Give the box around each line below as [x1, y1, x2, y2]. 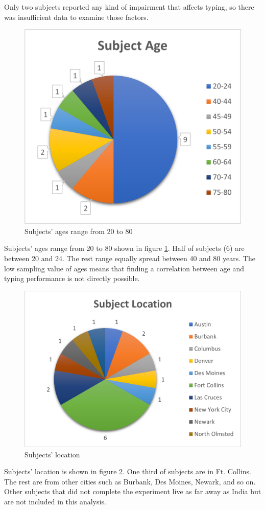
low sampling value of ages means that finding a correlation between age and [4, 263, 245, 273]
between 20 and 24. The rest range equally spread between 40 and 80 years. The [4, 252, 255, 263]
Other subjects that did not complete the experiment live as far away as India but [4, 486, 261, 497]
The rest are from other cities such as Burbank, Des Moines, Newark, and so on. [4, 476, 256, 486]
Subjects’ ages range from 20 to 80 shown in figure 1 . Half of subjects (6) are [4, 243, 245, 253]
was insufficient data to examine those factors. [4, 11, 149, 22]
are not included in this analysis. [4, 496, 106, 506]
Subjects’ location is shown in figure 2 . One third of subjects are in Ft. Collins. [4, 466, 251, 477]
